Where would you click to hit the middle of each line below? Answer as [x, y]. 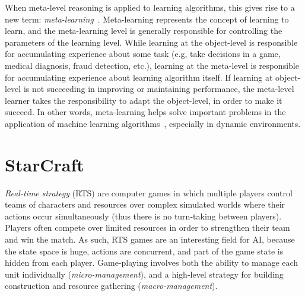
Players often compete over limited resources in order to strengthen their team [147, 227]
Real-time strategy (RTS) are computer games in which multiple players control [149, 192]
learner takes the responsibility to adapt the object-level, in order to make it [144, 100]
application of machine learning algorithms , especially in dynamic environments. [153, 123]
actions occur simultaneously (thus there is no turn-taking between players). [143, 216]
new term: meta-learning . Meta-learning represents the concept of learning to [147, 19]
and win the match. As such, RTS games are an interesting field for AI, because [150, 239]
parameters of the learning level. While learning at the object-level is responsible [151, 42]
